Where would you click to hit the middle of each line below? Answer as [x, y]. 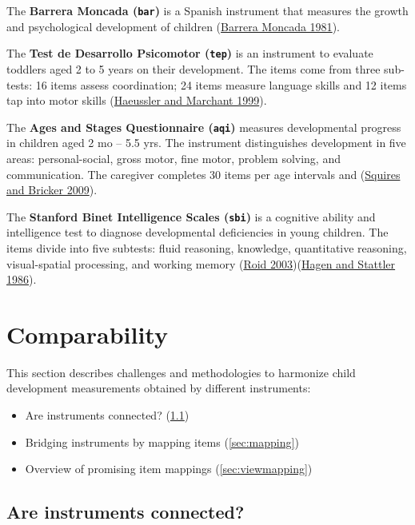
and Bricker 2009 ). [52, 190]
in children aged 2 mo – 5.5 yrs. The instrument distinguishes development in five [206, 143]
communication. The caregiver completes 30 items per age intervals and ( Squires [204, 174]
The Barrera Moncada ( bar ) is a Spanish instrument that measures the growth [207, 10]
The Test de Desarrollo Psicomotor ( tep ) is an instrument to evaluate [190, 53]
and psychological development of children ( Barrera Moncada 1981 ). [173, 26]
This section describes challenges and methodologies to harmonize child [181, 372]
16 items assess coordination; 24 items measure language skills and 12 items [221, 84]
